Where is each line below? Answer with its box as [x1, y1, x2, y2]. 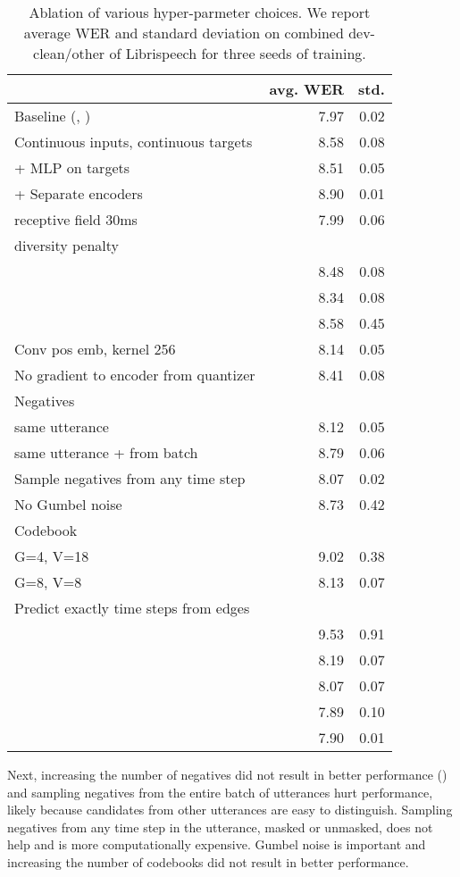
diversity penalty [14, 235, 120, 255]
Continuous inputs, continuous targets [14, 131, 253, 152]
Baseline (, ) [14, 105, 91, 126]
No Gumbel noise [14, 494, 122, 514]
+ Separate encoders [14, 183, 143, 204]
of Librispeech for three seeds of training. [109, 43, 366, 63]
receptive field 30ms [14, 209, 138, 230]
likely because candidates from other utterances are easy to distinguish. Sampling [7, 800, 453, 819]
